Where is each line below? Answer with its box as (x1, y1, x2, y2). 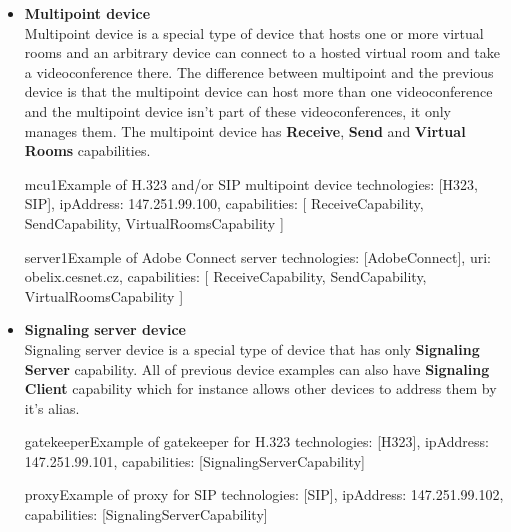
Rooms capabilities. (24, 140, 151, 161)
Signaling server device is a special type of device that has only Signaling (24, 338, 480, 359)
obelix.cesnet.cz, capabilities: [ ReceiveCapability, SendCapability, (24, 266, 427, 287)
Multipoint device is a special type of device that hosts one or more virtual (24, 22, 484, 43)
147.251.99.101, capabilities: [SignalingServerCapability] (24, 450, 365, 471)
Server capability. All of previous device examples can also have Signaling (24, 358, 490, 379)
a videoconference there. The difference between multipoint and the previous (24, 61, 494, 82)
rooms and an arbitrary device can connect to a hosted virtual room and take (24, 42, 501, 63)
